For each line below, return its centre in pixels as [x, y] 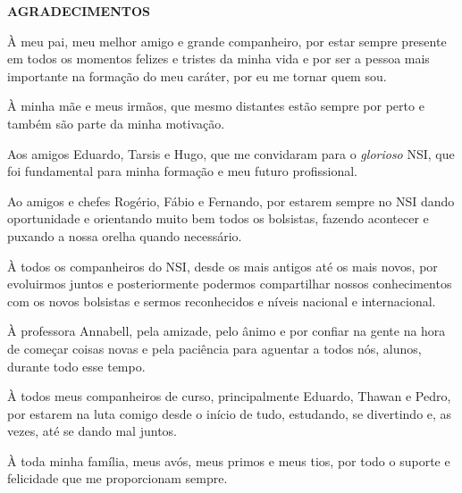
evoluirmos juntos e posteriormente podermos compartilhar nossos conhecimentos [230, 284]
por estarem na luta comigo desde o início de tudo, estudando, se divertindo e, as [230, 413]
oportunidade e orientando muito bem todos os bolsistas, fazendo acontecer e [218, 218]
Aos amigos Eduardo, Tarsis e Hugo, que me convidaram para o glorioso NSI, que [231, 153]
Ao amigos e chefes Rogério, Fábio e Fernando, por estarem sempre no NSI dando [231, 201]
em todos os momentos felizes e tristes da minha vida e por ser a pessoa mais [218, 58]
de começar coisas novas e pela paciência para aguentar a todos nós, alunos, [214, 348]
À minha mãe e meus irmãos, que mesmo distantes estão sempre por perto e [216, 106]
